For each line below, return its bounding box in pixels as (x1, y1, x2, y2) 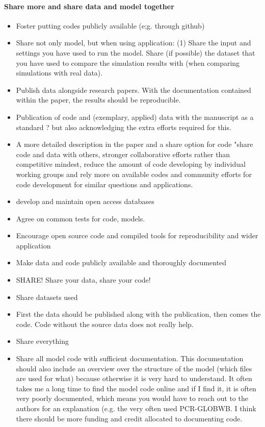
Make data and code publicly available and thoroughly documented (16, 257, 227, 268)
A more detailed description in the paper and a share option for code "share (16, 139, 253, 149)
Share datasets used (16, 291, 78, 302)
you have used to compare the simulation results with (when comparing (16, 57, 240, 68)
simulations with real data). (16, 67, 103, 78)
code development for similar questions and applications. (16, 179, 193, 189)
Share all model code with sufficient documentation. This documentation (16, 353, 244, 364)
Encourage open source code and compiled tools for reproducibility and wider (16, 230, 258, 241)
